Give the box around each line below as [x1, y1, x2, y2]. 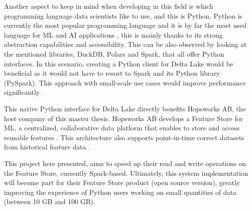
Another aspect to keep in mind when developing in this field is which [4, 1, 213, 11]
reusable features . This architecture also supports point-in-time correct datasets [4, 132, 245, 142]
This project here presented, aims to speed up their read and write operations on [4, 158, 246, 168]
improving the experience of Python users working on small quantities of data [4, 187, 237, 197]
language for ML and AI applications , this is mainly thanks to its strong [4, 29, 223, 40]
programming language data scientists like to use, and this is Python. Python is [4, 10, 243, 21]
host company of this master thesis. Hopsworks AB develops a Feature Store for [4, 113, 243, 123]
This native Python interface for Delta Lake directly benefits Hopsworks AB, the [4, 103, 246, 113]
